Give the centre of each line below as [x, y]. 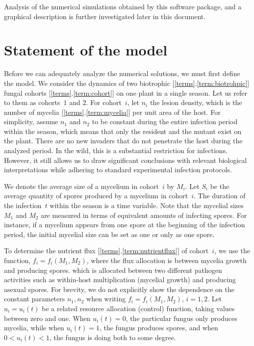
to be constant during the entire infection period [165, 121]
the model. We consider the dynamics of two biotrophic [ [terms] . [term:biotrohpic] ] [127, 83]
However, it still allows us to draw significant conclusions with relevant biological [126, 160]
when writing [106, 299]
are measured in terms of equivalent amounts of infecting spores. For [144, 215]
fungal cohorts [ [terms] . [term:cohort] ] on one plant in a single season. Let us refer [126, 93]
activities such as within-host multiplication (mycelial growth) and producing [120, 279]
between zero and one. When [47, 318]
